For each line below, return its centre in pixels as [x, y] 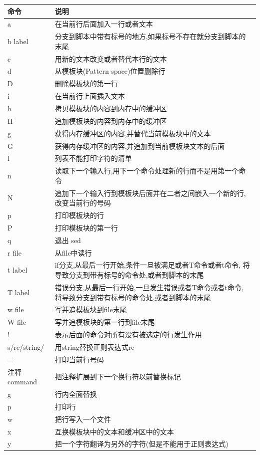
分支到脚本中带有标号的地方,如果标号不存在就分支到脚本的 [150, 36]
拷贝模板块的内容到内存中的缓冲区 [111, 108]
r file [15, 252]
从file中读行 [73, 252]
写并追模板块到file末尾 [91, 309]
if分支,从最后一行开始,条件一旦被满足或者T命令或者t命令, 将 [152, 265]
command [22, 382]
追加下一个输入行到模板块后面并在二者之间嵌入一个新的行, [150, 193]
